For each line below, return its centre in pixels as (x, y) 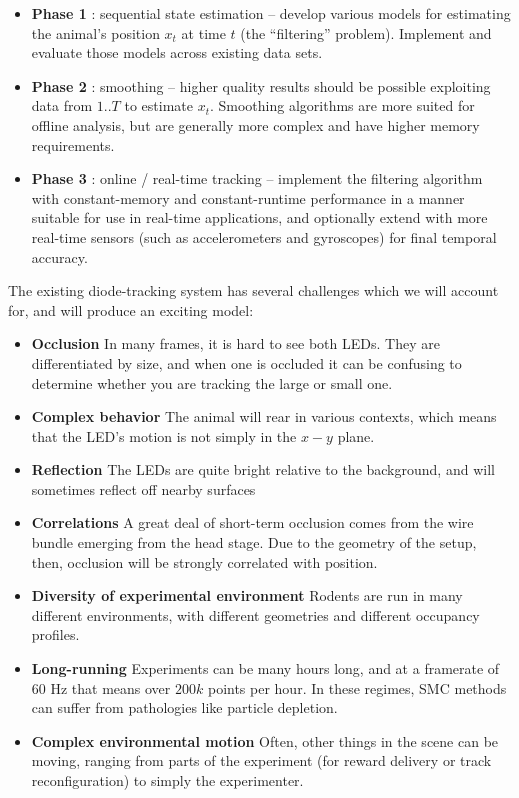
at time (203, 32)
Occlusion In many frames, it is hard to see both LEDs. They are (235, 343)
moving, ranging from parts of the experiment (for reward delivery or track (261, 760)
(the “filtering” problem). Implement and (366, 32)
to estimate (158, 105)
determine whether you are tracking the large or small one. (212, 382)
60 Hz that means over (101, 687)
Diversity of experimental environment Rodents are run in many (247, 595)
